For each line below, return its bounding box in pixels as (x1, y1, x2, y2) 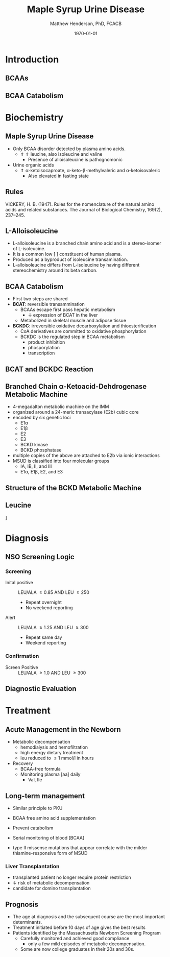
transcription (28, 350, 55, 356)
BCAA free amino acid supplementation (12, 815, 96, 821)
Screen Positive (5, 664, 38, 670)
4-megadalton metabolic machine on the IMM (12, 403, 109, 410)
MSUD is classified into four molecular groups (12, 458, 110, 464)
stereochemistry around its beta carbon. (12, 267, 98, 274)
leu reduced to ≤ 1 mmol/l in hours (20, 755, 94, 761)
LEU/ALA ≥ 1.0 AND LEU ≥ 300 (18, 669, 86, 676)
